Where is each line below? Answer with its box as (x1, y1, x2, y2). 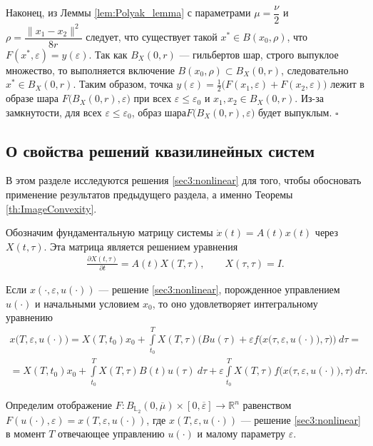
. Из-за (295, 91, 324, 106)
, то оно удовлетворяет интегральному (152, 295, 318, 310)
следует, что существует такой (86, 29, 218, 44)
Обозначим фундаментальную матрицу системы (6, 225, 213, 240)
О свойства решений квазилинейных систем (6, 139, 315, 161)
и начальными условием (35, 295, 140, 310)
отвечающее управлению (58, 426, 165, 441)
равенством (242, 397, 292, 412)
